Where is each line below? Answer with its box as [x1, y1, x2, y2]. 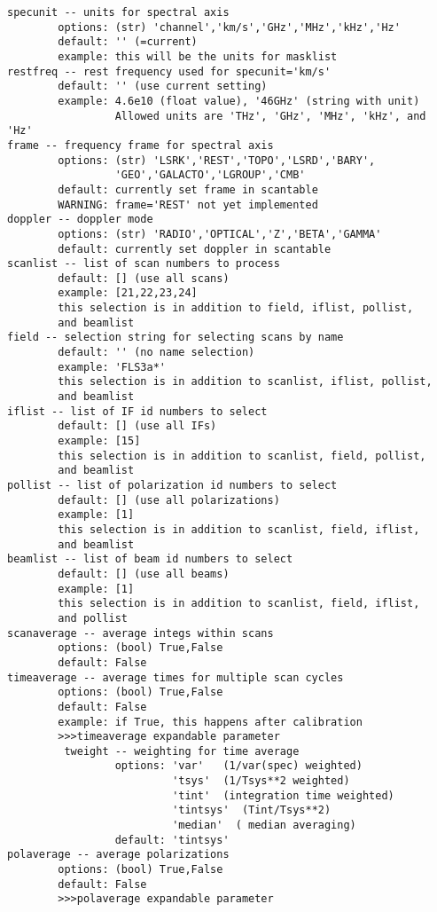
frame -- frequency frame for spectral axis [7, 138, 274, 152]
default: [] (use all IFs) [58, 420, 217, 433]
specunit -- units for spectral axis [7, 6, 230, 19]
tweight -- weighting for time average [64, 744, 300, 758]
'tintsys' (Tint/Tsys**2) [172, 804, 332, 817]
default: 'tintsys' [114, 833, 230, 846]
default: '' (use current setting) [58, 80, 268, 93]
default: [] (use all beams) [58, 567, 230, 580]
